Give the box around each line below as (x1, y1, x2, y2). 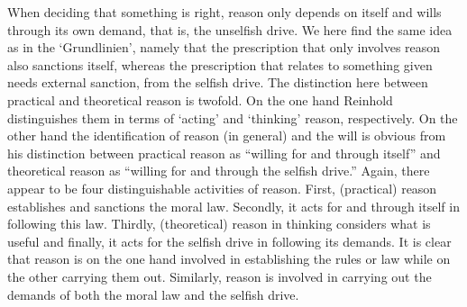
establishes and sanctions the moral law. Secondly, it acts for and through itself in (7, 196, 460, 215)
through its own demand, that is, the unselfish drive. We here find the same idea (7, 20, 453, 39)
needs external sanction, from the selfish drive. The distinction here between (7, 73, 428, 92)
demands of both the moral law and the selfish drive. (7, 284, 299, 303)
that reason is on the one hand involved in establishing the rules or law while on (7, 249, 451, 268)
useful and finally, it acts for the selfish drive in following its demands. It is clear (7, 231, 452, 250)
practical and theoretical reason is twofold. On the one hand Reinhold (7, 90, 393, 109)
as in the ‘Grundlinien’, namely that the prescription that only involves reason (7, 38, 441, 57)
